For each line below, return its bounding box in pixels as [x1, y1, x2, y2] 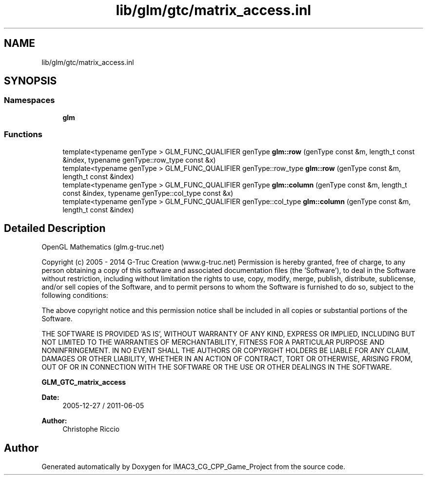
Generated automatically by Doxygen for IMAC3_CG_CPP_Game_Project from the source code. [41, 462, 346, 471]
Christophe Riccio [62, 425, 120, 434]
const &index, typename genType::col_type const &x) [62, 188, 233, 197]
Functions [4, 129, 42, 140]
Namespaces [4, 95, 55, 105]
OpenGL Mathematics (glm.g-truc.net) [41, 243, 164, 251]
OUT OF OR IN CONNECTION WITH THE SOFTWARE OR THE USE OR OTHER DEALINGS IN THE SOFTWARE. [41, 363, 392, 372]
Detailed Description [4, 222, 106, 234]
